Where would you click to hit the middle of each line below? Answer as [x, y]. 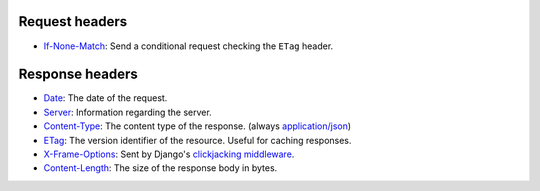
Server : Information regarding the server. [127, 112]
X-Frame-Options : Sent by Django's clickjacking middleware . [169, 154]
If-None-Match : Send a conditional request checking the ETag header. [188, 46]
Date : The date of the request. [105, 98]
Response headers [78, 74]
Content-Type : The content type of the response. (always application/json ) [197, 126]
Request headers [73, 21]
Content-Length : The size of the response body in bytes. [160, 168]
